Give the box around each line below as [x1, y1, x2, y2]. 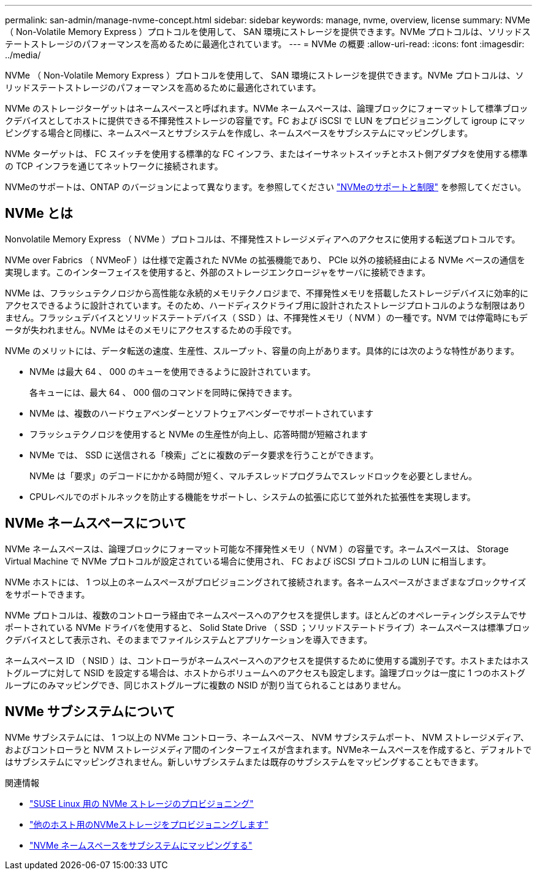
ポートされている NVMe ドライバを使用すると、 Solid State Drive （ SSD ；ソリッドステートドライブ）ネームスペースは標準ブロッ [5, 622, 530, 633]
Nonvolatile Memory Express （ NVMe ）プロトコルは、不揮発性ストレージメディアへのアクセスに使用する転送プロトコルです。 [5, 233, 520, 244]
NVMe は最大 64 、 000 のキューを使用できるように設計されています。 [29, 366, 316, 377]
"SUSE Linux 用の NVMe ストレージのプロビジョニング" [29, 798, 254, 809]
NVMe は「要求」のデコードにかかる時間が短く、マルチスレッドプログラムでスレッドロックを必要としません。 [29, 470, 478, 481]
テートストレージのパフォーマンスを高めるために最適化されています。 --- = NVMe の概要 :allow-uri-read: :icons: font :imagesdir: [5, 39, 525, 49]
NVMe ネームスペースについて [5, 515, 186, 531]
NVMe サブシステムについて [5, 704, 175, 720]
